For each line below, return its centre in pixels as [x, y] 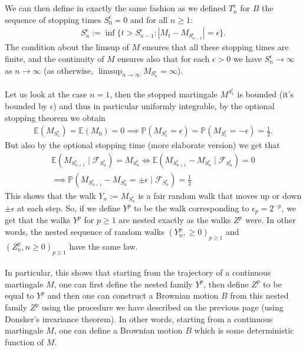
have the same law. [103, 246]
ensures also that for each [164, 58]
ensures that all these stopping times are [215, 47]
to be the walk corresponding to [192, 208]
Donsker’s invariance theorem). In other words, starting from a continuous [139, 318]
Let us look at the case [46, 94]
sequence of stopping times [53, 19]
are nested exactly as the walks [175, 220]
